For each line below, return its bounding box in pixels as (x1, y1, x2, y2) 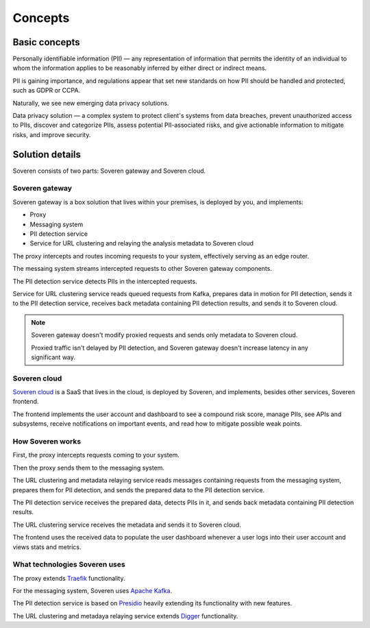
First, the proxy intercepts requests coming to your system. (12, 451, 180, 459)
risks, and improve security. (12, 130, 91, 138)
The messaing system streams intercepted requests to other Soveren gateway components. (12, 265, 272, 273)
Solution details (12, 148, 82, 160)
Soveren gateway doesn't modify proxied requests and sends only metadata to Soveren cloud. (31, 331, 298, 339)
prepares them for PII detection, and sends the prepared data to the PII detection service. (12, 485, 265, 494)
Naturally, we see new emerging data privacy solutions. (12, 99, 169, 107)
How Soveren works (12, 437, 82, 446)
